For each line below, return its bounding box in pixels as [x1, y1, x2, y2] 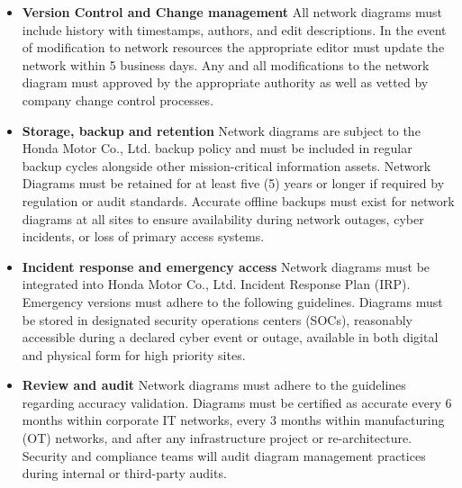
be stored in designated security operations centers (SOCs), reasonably [22, 310, 412, 329]
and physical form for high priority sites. [22, 345, 246, 364]
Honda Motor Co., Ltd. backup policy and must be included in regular [22, 139, 412, 158]
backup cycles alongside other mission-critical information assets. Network [22, 156, 431, 175]
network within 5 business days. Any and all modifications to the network [22, 55, 430, 74]
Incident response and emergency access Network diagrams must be [22, 257, 430, 276]
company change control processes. [22, 90, 214, 109]
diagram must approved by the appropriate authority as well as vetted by [22, 73, 429, 92]
